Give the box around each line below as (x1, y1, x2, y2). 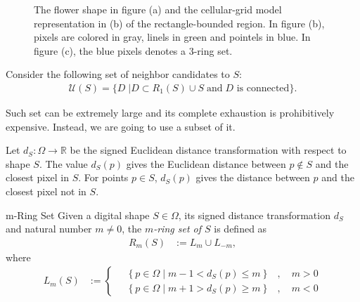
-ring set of (153, 221, 202, 236)
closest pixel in (6, 170, 69, 185)
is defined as (214, 221, 267, 236)
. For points (78, 170, 129, 185)
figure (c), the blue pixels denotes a (34, 43, 186, 58)
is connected (236, 83, 290, 93)
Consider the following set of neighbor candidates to (6, 67, 230, 81)
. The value (39, 156, 88, 171)
